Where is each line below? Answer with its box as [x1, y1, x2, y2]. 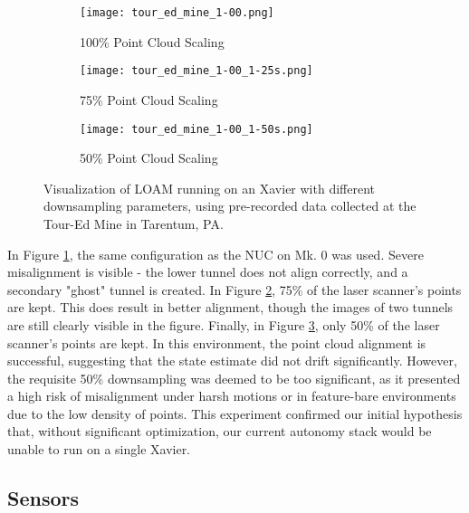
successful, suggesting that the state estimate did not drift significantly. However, [7, 351, 457, 370]
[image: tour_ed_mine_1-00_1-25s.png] [80, 64, 313, 78]
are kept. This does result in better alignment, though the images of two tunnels [7, 298, 454, 317]
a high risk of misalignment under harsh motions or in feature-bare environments [7, 386, 456, 405]
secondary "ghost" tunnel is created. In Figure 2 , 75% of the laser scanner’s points [7, 280, 462, 299]
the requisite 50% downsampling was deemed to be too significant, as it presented [7, 368, 461, 387]
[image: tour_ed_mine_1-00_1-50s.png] [80, 122, 313, 136]
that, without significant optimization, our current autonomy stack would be [7, 422, 432, 441]
